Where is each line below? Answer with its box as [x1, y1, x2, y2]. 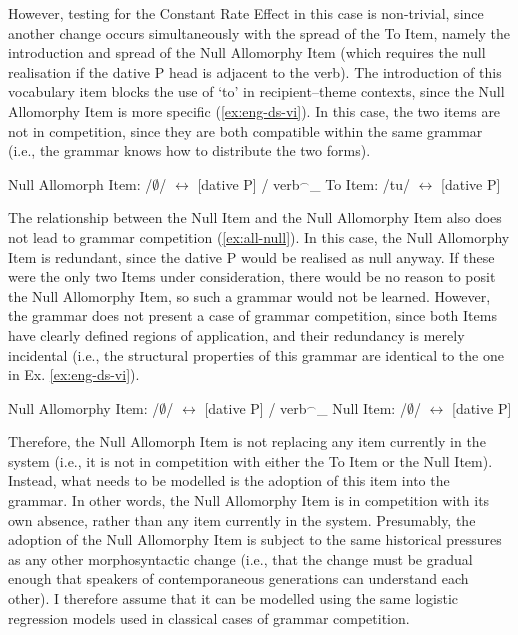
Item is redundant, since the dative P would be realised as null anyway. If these [8, 246, 495, 267]
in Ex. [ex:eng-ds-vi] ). [8, 364, 140, 385]
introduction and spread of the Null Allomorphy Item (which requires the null [8, 42, 486, 63]
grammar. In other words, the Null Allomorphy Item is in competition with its [8, 490, 490, 511]
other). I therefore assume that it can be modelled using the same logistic [8, 588, 459, 609]
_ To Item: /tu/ [310, 173, 411, 194]
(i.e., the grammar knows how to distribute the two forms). [8, 140, 371, 161]
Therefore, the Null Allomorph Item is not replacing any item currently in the [8, 431, 486, 452]
